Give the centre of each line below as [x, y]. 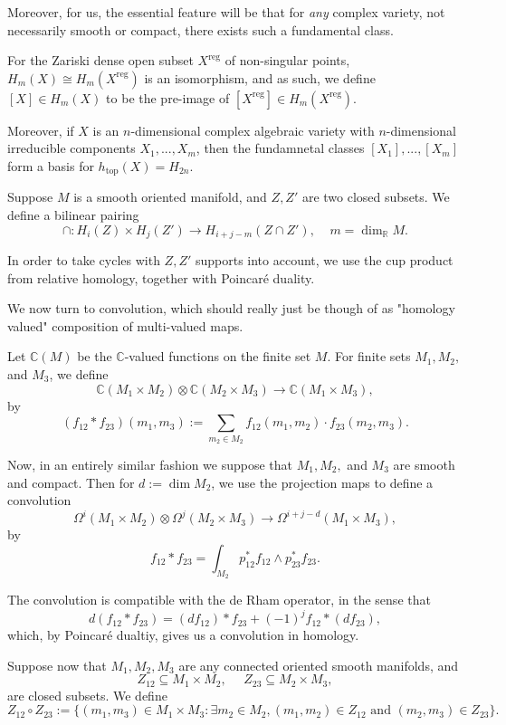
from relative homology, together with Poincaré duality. [161, 277]
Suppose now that [57, 665]
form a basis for [51, 165]
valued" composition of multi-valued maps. [125, 325]
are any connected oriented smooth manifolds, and [319, 665]
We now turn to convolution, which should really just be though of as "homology [231, 308]
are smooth [424, 464]
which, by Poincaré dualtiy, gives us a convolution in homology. [183, 635]
